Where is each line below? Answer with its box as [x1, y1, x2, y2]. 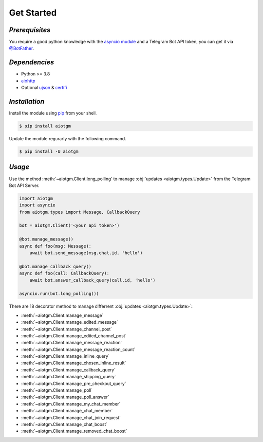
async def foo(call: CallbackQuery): [19, 271, 110, 276]
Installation [9, 97, 45, 106]
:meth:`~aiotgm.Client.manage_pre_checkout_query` [21, 380, 126, 387]
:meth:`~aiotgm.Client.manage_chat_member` [21, 408, 113, 414]
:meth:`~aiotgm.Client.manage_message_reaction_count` [21, 346, 136, 352]
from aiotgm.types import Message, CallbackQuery [19, 209, 140, 215]
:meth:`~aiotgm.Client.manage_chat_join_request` [21, 414, 121, 421]
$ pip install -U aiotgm [19, 149, 79, 154]
